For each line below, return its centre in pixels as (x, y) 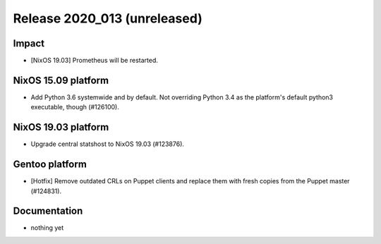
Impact (29, 43)
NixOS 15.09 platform (61, 80)
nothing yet (47, 228)
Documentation (48, 211)
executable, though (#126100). (75, 107)
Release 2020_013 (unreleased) (108, 18)
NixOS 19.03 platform (61, 127)
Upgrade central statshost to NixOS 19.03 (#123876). (108, 144)
